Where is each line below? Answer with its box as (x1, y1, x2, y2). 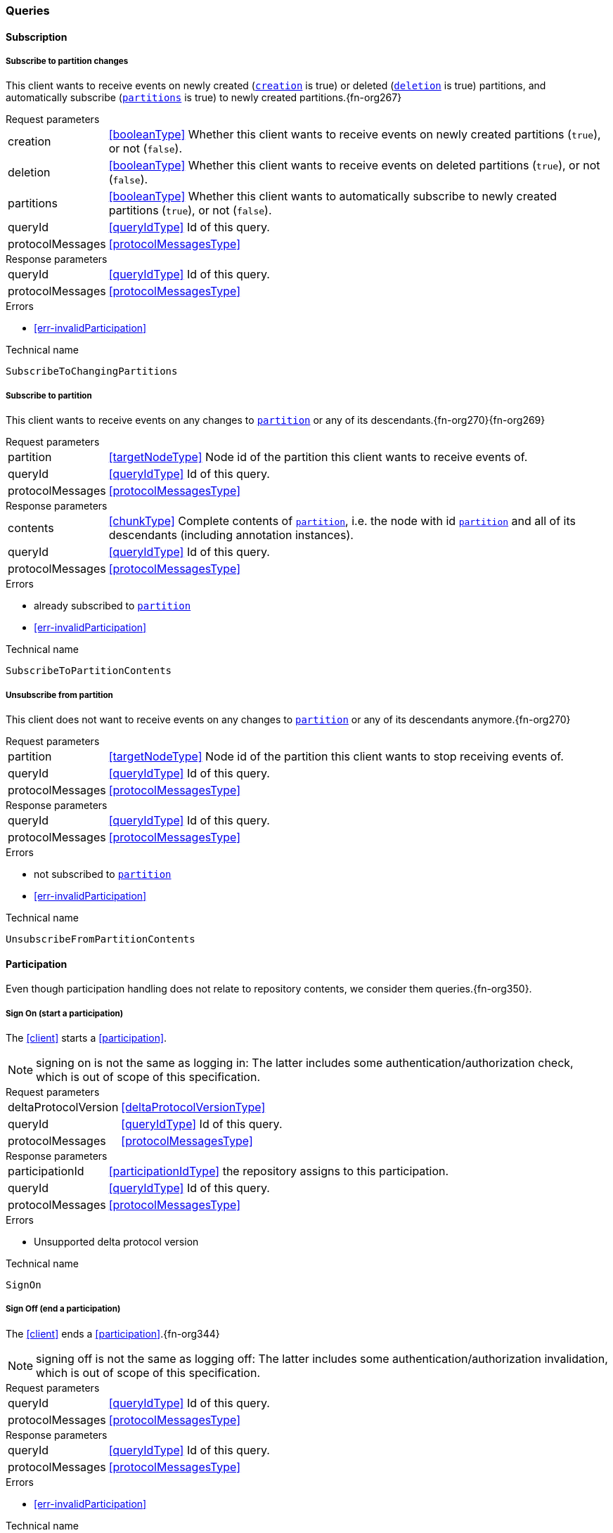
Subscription (6, 30, 67, 43)
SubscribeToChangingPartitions (6, 366, 178, 377)
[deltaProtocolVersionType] (121, 1099, 266, 1114)
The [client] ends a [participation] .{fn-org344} (6, 1327, 220, 1340)
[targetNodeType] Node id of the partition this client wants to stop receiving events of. (108, 749, 564, 763)
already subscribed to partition (34, 600, 191, 612)
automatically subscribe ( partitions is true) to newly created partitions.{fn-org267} (6, 91, 402, 104)
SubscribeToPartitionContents (6, 665, 172, 677)
